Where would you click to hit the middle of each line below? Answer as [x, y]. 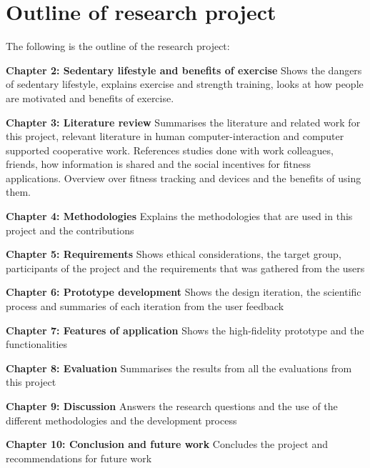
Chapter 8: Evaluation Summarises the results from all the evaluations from [179, 368]
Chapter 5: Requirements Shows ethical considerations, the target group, [174, 254]
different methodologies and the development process [121, 420]
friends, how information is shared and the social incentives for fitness [158, 164]
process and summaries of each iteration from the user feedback [145, 306]
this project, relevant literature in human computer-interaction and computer [175, 136]
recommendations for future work [79, 458]
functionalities [37, 344]
